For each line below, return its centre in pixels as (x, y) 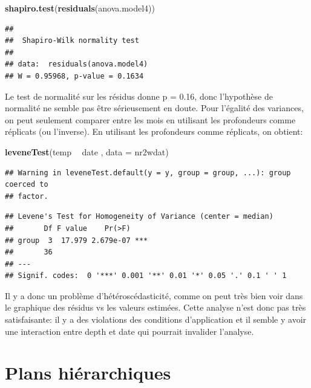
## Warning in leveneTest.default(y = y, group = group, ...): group (148, 173)
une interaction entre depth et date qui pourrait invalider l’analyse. (129, 331)
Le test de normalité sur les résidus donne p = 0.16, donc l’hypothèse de (139, 96)
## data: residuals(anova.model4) (77, 64)
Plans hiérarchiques (88, 373)
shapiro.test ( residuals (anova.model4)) (80, 8)
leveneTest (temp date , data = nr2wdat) (87, 151)
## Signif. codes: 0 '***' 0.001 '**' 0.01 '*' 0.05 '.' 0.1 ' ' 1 (146, 276)
